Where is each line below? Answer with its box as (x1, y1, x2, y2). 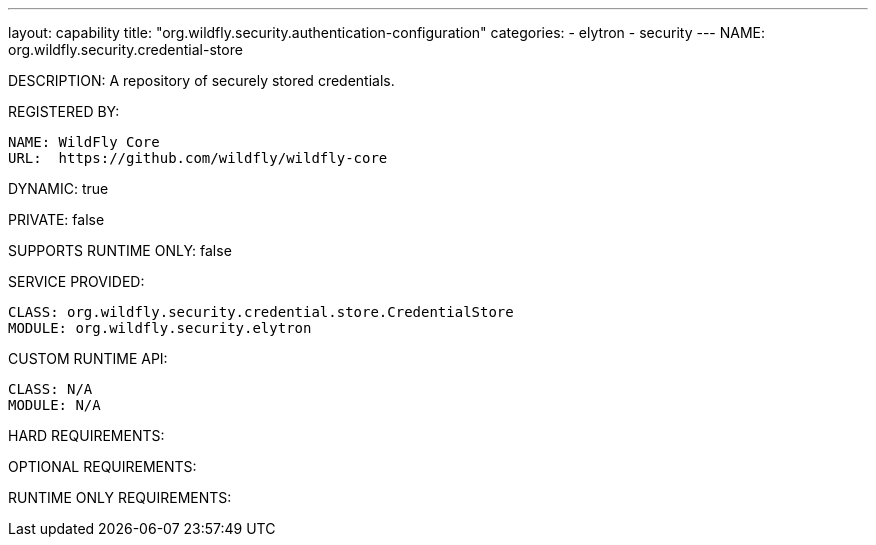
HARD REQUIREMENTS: (8, 427, 165, 444)
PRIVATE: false (8, 211, 105, 228)
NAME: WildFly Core (8, 134, 160, 150)
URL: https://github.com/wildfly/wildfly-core (8, 150, 388, 166)
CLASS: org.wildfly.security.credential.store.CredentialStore (8, 304, 514, 320)
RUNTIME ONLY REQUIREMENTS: (8, 489, 232, 506)
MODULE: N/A (8, 397, 101, 413)
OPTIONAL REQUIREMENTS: (8, 458, 197, 475)
